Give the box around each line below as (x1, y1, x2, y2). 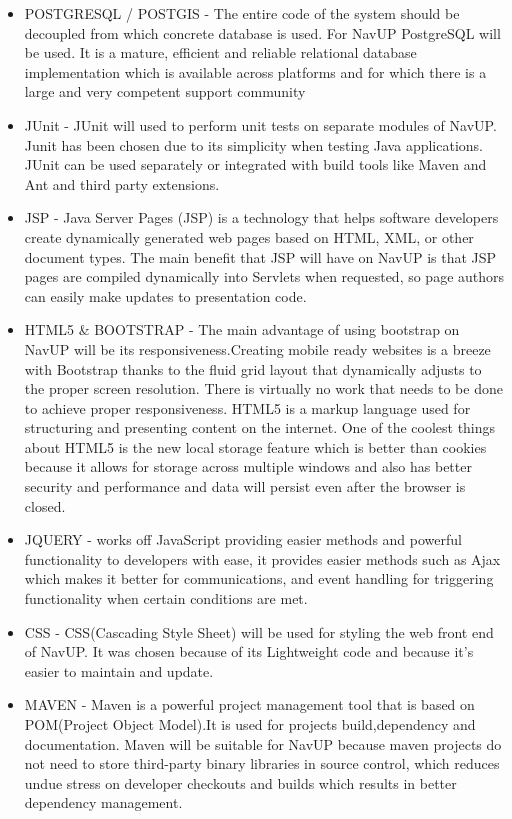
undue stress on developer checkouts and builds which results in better (24, 772, 457, 793)
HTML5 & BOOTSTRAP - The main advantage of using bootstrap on (24, 319, 460, 340)
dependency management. (24, 792, 183, 813)
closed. (24, 495, 66, 516)
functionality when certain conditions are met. (24, 588, 308, 609)
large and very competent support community (24, 81, 306, 102)
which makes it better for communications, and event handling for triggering (24, 568, 494, 589)
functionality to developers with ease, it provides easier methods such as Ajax (24, 548, 501, 569)
